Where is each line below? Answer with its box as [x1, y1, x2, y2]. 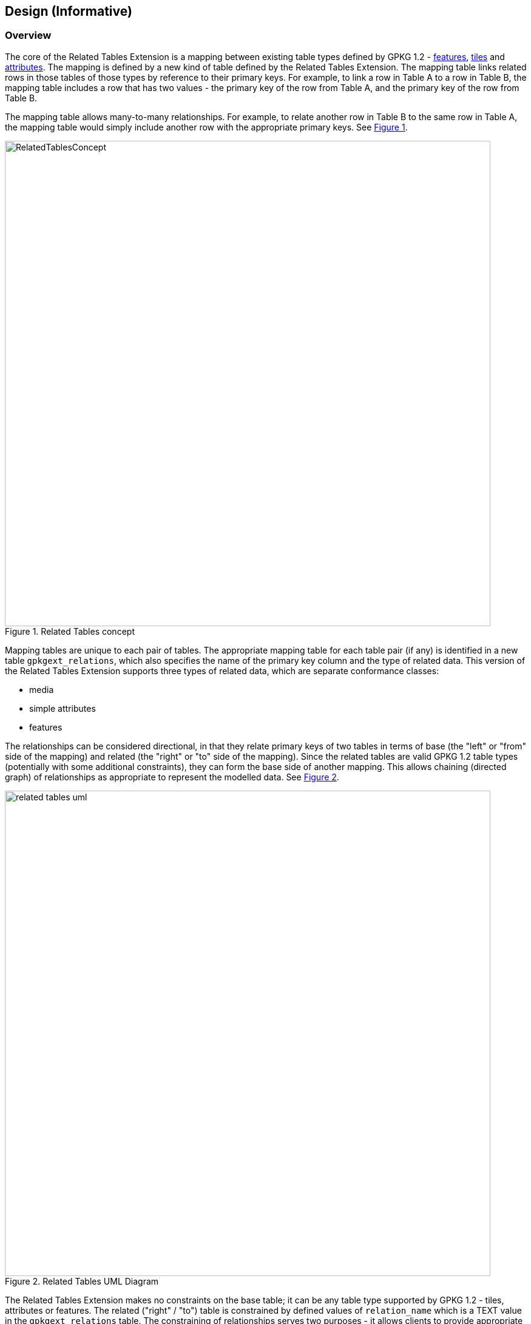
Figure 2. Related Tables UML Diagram [5, 1275, 159, 1286]
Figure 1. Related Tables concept [5, 626, 135, 637]
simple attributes [29, 703, 96, 714]
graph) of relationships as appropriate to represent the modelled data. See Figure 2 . [5, 771, 339, 782]
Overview [5, 29, 52, 42]
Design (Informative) [5, 4, 132, 19]
